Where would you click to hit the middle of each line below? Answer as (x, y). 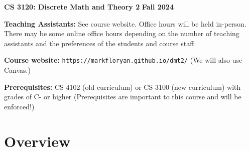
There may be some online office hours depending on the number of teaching (122, 33)
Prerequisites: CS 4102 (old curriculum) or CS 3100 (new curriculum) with (122, 87)
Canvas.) (17, 70)
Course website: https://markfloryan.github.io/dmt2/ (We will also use (123, 60)
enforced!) (19, 106)
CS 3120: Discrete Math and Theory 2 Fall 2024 (89, 7)
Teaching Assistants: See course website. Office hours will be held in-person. (125, 23)
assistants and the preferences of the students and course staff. (100, 43)
